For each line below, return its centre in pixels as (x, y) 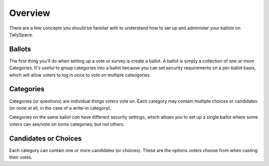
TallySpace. (21, 34)
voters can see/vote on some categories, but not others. (67, 124)
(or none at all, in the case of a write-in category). (60, 108)
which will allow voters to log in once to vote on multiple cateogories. (80, 75)
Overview (30, 13)
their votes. (21, 157)
